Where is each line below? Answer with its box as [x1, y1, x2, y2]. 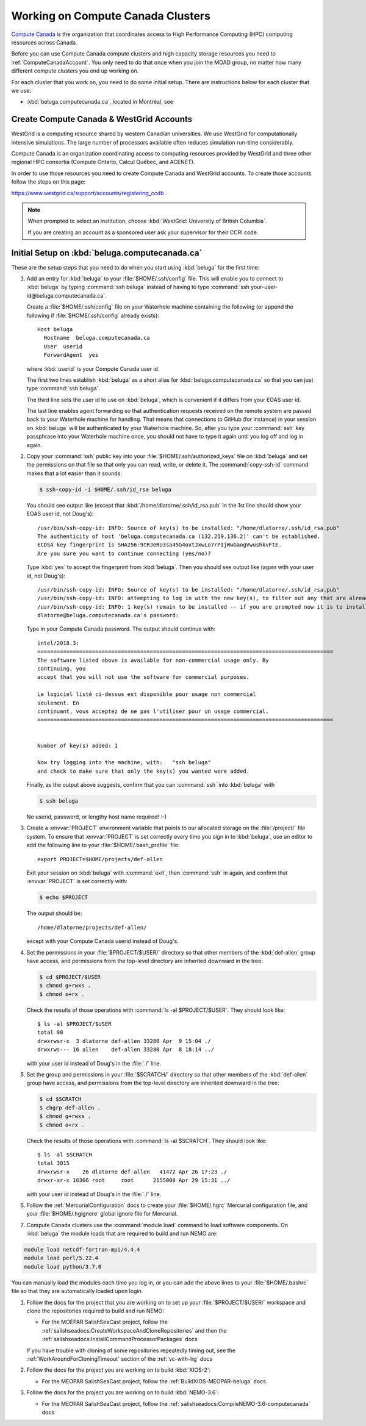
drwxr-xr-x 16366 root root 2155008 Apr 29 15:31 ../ [37, 1177, 231, 1184]
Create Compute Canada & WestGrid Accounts [11, 114, 193, 124]
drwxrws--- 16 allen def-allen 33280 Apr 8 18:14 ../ [37, 1046, 215, 1053]
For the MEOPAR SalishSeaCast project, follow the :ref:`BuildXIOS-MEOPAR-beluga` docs [41, 1377, 267, 1385]
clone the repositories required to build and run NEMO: [26, 1307, 165, 1314]
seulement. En [37, 699, 79, 706]
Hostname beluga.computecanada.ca [43, 334, 151, 342]
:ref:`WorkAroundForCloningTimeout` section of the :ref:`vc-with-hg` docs [26, 1355, 213, 1363]
